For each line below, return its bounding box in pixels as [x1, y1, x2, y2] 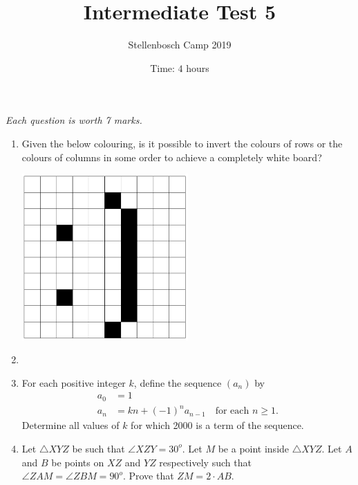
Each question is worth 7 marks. [6, 113, 142, 127]
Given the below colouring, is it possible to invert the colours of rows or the [21, 136, 343, 150]
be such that [72, 441, 125, 455]
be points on [51, 455, 104, 469]
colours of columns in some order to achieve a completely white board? [21, 149, 322, 164]
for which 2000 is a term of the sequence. [131, 418, 304, 432]
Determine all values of [21, 418, 120, 432]
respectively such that [159, 455, 252, 469]
